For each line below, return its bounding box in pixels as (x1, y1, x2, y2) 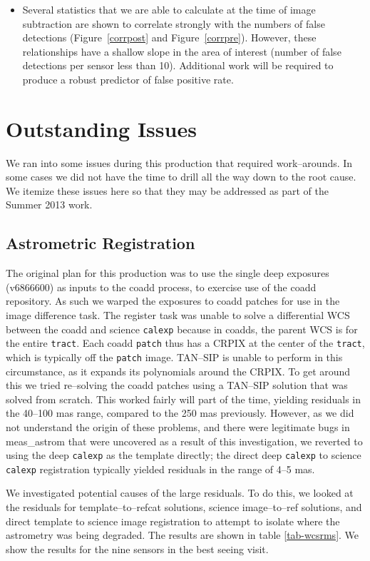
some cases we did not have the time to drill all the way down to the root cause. (6, 169, 356, 184)
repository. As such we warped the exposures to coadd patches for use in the (6, 293, 340, 308)
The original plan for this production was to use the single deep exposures (6, 266, 329, 280)
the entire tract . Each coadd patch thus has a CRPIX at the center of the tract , (6, 335, 365, 350)
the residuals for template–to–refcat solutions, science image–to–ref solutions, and (6, 500, 362, 515)
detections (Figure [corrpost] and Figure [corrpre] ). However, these (22, 30, 317, 45)
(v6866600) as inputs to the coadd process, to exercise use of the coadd (6, 279, 317, 294)
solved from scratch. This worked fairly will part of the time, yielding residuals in (6, 391, 361, 406)
